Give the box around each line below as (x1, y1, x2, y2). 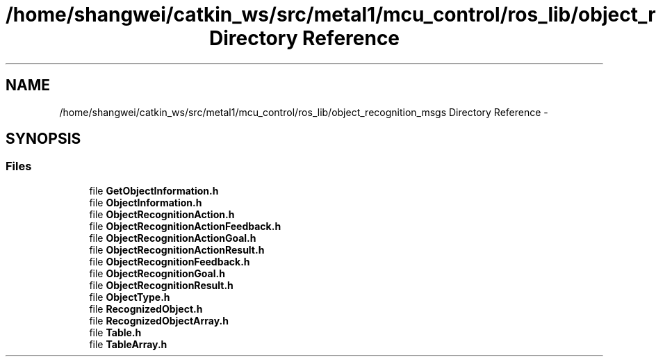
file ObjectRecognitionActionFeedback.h (89, 220, 281, 232)
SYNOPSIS (6, 130, 81, 148)
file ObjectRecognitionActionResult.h (89, 243, 265, 256)
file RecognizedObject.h (89, 302, 203, 315)
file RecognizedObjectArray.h (89, 314, 229, 327)
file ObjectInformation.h (89, 196, 202, 208)
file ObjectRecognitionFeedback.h (89, 255, 250, 268)
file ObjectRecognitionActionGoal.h (89, 231, 256, 244)
